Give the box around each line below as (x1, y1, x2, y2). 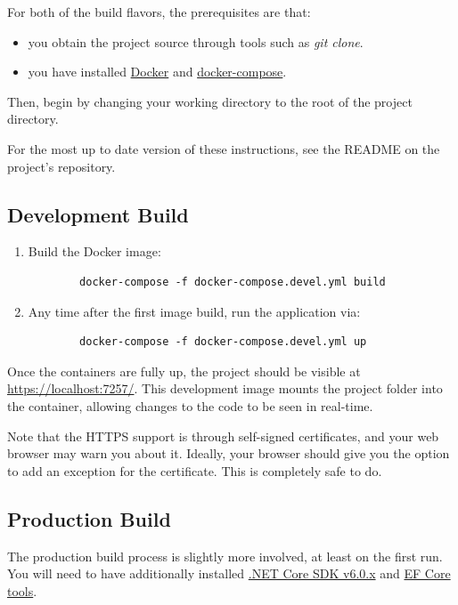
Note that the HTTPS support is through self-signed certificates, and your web (7, 426, 439, 445)
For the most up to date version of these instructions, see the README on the (7, 139, 440, 157)
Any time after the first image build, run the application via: (28, 302, 361, 320)
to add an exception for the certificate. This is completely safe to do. (7, 461, 382, 480)
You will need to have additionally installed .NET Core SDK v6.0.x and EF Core (7, 564, 451, 583)
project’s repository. (7, 157, 116, 175)
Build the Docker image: (28, 242, 161, 261)
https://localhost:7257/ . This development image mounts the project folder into (7, 379, 443, 398)
